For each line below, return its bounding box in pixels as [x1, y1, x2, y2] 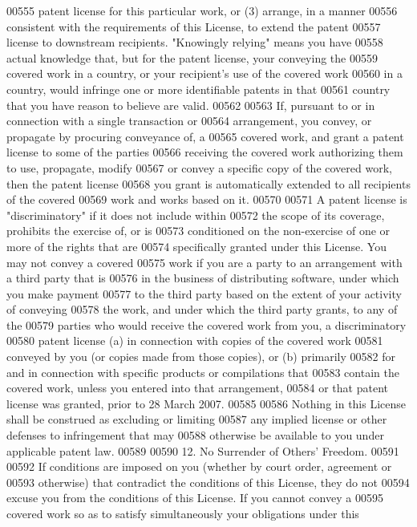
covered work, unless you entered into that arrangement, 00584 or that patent [6, 379, 388, 396]
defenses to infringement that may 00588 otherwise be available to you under [6, 427, 384, 444]
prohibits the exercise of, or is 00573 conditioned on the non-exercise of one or [6, 222, 391, 239]
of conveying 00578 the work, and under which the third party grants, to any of [6, 301, 398, 318]
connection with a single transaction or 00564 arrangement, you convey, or [6, 112, 372, 129]
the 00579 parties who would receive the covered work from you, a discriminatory [6, 316, 407, 333]
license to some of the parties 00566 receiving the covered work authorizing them [6, 144, 403, 160]
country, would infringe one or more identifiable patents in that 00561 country [6, 80, 391, 97]
